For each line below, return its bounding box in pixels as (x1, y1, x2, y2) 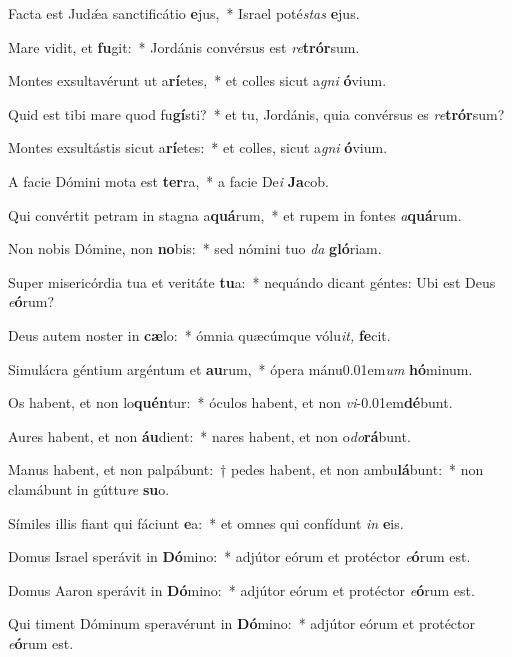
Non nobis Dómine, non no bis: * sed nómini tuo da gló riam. (8, 238, 382, 259)
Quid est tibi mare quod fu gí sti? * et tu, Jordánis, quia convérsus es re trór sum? (8, 103, 505, 124)
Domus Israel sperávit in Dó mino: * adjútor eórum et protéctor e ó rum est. (8, 546, 471, 567)
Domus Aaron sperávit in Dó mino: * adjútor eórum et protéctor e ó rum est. (8, 579, 475, 600)
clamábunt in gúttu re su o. (8, 478, 170, 499)
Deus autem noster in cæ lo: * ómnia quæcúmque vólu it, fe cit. (8, 324, 391, 345)
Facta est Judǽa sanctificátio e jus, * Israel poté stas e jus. (8, 3, 360, 23)
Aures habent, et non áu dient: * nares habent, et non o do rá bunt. (8, 425, 411, 446)
